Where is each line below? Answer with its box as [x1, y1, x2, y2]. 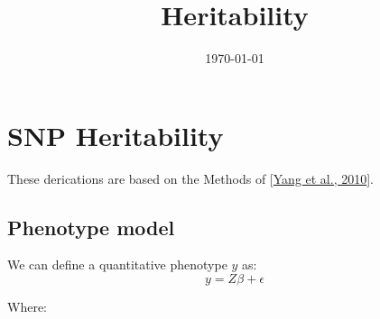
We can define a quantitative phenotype [7, 255, 227, 274]
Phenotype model [7, 213, 175, 241]
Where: [7, 297, 47, 316]
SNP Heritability [7, 116, 224, 153]
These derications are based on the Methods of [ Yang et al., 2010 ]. [7, 169, 375, 187]
